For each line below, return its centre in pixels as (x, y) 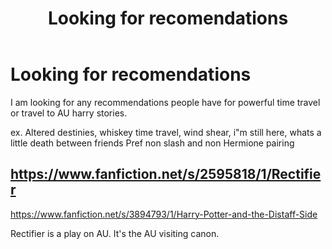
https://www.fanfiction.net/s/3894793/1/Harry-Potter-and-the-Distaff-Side (164, 214)
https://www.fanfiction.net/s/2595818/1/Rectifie (166, 174)
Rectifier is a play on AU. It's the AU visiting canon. (115, 233)
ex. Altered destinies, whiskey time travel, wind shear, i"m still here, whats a (166, 132)
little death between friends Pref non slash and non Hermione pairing (152, 143)
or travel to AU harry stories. (69, 113)
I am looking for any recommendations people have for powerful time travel (165, 102)
